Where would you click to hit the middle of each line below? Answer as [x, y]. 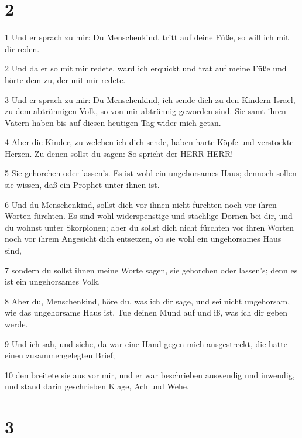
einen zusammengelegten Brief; [60, 355]
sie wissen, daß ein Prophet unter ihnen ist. [82, 185]
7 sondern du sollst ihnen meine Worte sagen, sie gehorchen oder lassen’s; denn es [151, 270]
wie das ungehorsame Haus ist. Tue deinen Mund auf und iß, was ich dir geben [146, 312]
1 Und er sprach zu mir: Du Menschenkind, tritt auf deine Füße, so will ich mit [147, 37]
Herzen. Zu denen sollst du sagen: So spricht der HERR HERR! [119, 153]
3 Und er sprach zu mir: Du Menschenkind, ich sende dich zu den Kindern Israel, [150, 99]
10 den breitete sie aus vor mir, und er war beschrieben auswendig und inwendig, [150, 374]
